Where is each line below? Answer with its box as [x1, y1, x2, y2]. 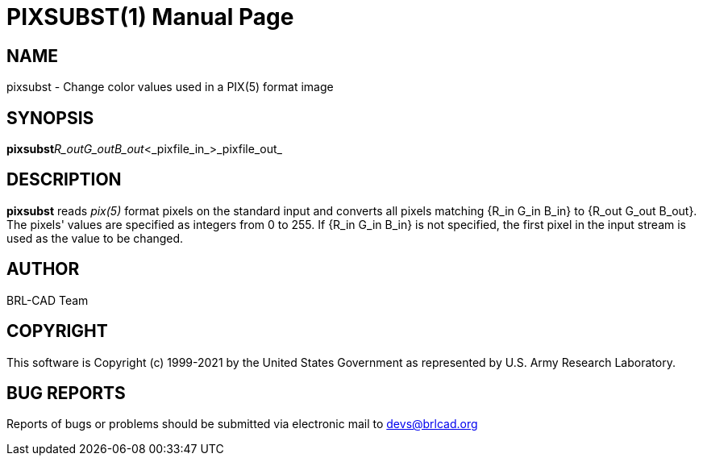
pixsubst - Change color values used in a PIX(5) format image [6, 80, 334, 94]
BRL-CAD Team [6, 293, 89, 307]
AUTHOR [6, 259, 80, 280]
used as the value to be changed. [6, 231, 184, 245]
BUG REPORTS [6, 382, 126, 403]
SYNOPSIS [6, 107, 94, 128]
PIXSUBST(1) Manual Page [6, 3, 294, 31]
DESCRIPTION [6, 169, 122, 190]
